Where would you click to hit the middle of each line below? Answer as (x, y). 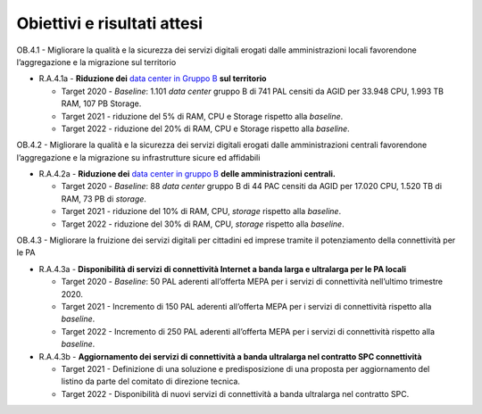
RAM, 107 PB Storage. (101, 103)
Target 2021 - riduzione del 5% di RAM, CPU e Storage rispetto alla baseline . (202, 116)
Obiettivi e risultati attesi (110, 23)
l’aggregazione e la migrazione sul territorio (96, 62)
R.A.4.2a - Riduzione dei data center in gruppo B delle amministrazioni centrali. (187, 174)
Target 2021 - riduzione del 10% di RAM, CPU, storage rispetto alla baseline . (201, 211)
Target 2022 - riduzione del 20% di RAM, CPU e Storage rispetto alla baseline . (205, 128)
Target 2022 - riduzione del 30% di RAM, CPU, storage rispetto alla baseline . (203, 224)
